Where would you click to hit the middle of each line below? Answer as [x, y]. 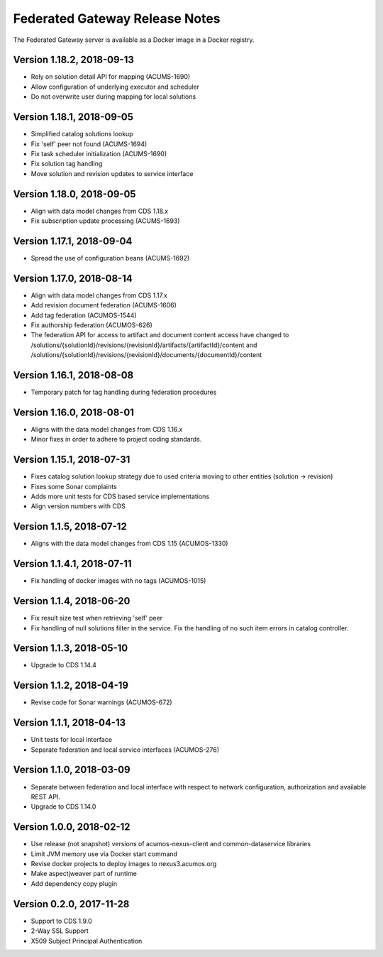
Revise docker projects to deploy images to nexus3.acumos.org [124, 864]
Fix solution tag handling [67, 164]
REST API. [45, 797]
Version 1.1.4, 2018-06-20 [72, 601]
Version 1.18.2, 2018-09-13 [74, 60]
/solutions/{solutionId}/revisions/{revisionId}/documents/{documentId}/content [146, 355]
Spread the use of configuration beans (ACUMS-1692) [110, 258]
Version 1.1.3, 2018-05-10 [71, 649]
